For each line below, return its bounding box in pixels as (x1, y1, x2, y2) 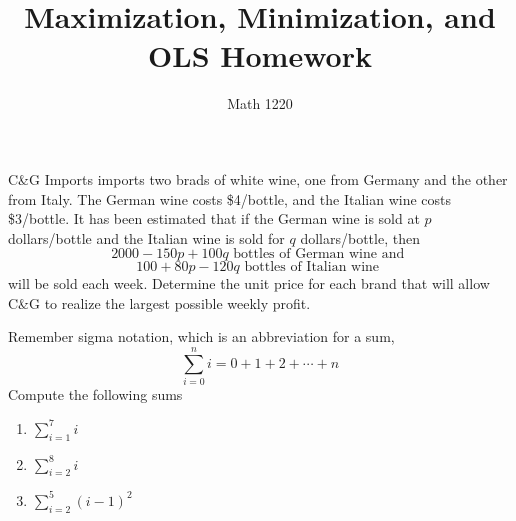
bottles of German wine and (233, 247, 405, 262)
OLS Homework (148, 35, 372, 76)
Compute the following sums (8, 384, 183, 405)
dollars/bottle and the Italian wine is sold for (8, 227, 285, 248)
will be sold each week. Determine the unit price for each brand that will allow (8, 273, 490, 294)
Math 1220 (227, 93, 293, 114)
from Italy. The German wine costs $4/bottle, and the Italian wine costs (8, 188, 452, 209)
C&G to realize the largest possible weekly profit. (8, 292, 311, 313)
